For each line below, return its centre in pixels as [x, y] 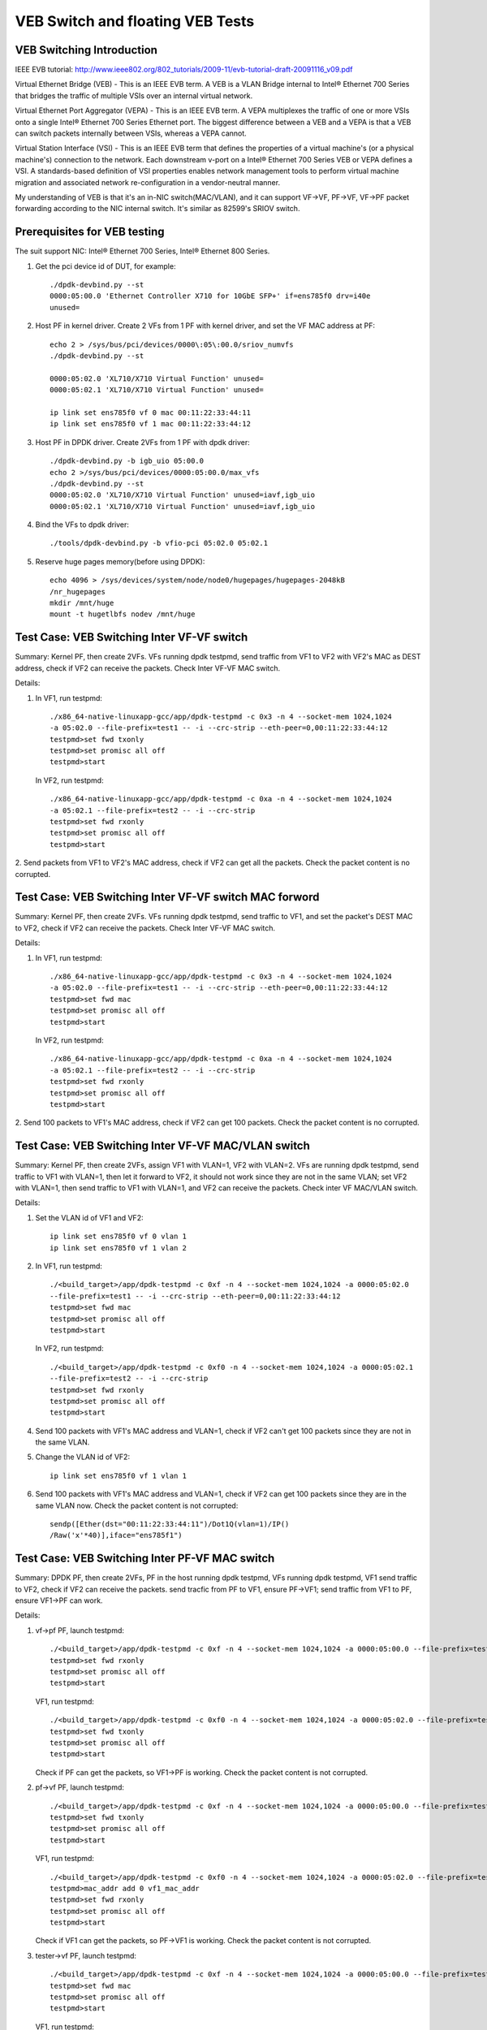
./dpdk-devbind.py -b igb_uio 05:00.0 [127, 461]
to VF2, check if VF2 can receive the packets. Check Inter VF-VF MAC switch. [145, 928]
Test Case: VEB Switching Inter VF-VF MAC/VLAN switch [162, 1146]
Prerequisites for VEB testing [90, 232]
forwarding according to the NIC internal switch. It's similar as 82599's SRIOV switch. [157, 209]
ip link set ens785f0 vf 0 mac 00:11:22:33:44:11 [151, 412]
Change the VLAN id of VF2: [82, 1457]
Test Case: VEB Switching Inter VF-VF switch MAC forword [167, 897]
